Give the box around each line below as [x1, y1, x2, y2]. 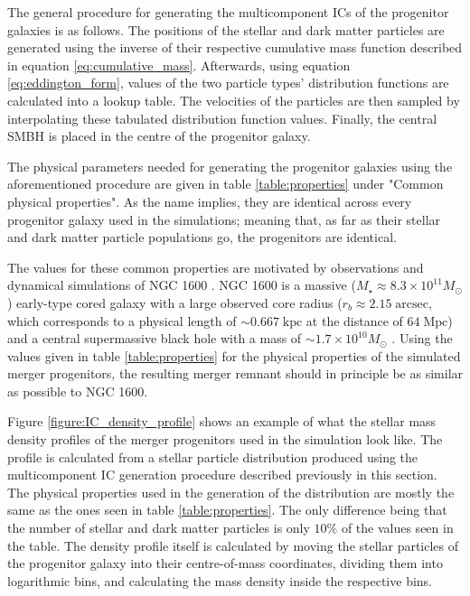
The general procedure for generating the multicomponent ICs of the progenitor [7, 3, 449, 21]
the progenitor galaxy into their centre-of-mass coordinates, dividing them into [7, 554, 443, 573]
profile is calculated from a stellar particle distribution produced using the [7, 447, 418, 466]
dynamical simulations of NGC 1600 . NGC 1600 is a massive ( [7, 275, 356, 294]
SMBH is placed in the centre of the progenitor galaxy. [7, 126, 311, 145]
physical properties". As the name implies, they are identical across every [7, 191, 412, 210]
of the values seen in [341, 518, 454, 537]
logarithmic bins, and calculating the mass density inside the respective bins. [7, 571, 433, 590]
